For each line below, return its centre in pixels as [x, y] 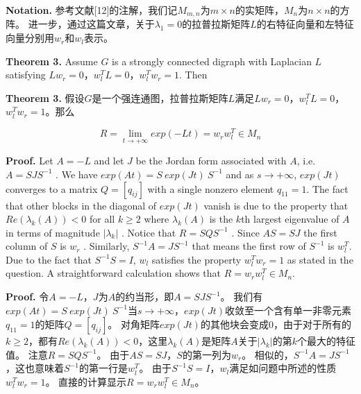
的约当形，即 [145, 297]
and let [109, 161]
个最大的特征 [326, 341]
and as [240, 174]
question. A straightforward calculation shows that [114, 273]
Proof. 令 [27, 297]
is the [221, 219]
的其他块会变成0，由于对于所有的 [276, 324]
